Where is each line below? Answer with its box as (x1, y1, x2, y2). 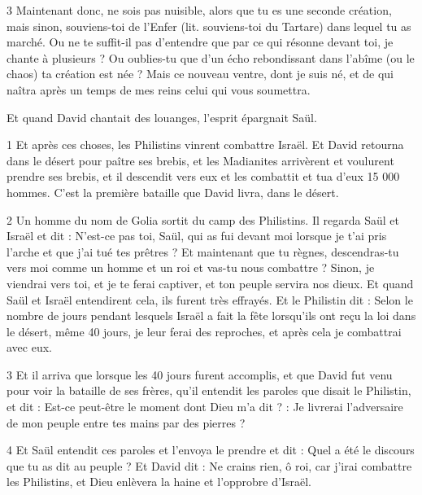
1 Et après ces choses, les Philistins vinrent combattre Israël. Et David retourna (7, 136, 404, 153)
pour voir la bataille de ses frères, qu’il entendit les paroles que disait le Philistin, (7, 382, 411, 399)
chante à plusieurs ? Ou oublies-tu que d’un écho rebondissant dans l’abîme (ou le (7, 49, 415, 66)
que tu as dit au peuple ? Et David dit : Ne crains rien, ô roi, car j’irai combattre (7, 457, 412, 474)
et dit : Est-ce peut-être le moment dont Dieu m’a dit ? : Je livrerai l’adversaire (7, 398, 403, 415)
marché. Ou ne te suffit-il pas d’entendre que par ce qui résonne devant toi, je (7, 33, 394, 50)
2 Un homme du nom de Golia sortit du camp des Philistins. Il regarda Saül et (7, 211, 399, 228)
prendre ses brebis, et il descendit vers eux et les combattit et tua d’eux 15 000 (7, 168, 400, 185)
